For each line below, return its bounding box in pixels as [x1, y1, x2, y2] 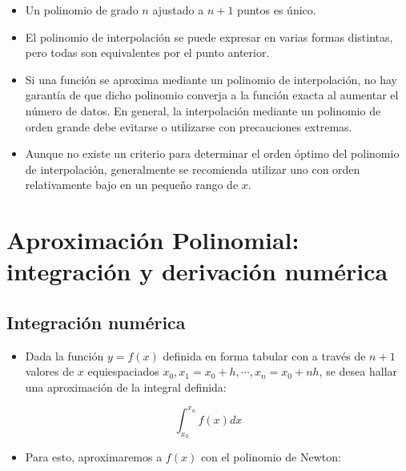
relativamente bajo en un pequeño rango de [25, 176, 239, 193]
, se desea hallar [319, 363, 398, 380]
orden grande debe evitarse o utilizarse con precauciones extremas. [25, 118, 352, 135]
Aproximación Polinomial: [6, 223, 299, 256]
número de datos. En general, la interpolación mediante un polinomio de [25, 102, 381, 119]
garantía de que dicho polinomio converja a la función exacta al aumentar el [25, 87, 399, 103]
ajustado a [152, 2, 204, 18]
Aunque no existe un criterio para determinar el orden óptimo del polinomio [25, 145, 400, 162]
